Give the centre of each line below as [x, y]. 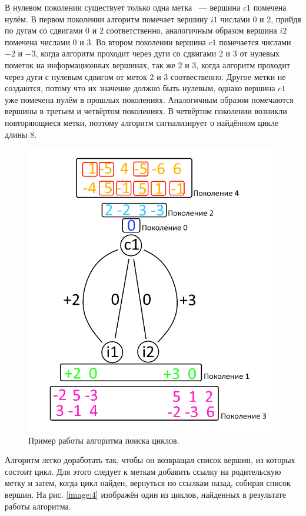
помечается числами [255, 41]
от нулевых [260, 53]
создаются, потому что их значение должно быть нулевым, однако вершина [140, 88]
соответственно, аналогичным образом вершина [192, 30]
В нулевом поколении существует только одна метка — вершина [123, 7]
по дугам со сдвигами [44, 30]
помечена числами [37, 41]
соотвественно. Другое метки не [228, 76]
